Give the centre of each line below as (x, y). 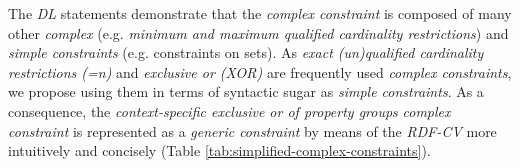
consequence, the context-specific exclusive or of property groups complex (229, 110)
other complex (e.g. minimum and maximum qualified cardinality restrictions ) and (258, 32)
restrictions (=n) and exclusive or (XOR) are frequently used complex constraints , (260, 71)
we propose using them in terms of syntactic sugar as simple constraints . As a (246, 91)
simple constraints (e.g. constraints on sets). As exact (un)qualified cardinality (246, 52)
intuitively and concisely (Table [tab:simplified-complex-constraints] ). (219, 150)
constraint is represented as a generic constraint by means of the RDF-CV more (252, 130)
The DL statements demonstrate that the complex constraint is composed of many (260, 13)
